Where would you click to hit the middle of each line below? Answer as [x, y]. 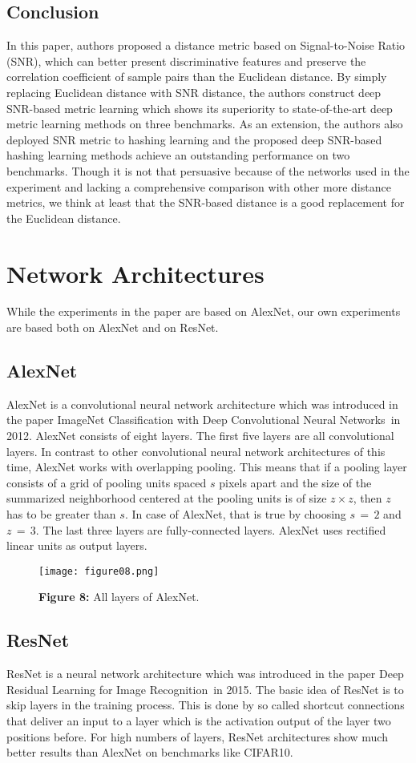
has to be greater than [61, 514]
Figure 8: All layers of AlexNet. [119, 597]
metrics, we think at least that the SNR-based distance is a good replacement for [206, 202]
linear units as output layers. [77, 545]
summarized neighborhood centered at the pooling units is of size [167, 498]
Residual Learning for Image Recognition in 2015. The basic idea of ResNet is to [205, 689]
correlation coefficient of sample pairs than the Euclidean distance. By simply [197, 77]
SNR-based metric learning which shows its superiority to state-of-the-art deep [200, 108]
